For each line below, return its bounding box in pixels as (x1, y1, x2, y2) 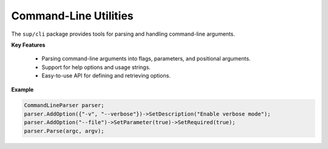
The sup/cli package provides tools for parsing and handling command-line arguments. (11, 30, 235, 38)
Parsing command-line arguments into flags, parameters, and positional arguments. (41, 55, 251, 62)
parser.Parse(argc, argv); (24, 127, 104, 134)
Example (11, 85, 34, 93)
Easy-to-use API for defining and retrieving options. (41, 72, 171, 79)
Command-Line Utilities (11, 9, 134, 22)
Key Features (11, 41, 46, 48)
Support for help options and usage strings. (41, 64, 151, 71)
